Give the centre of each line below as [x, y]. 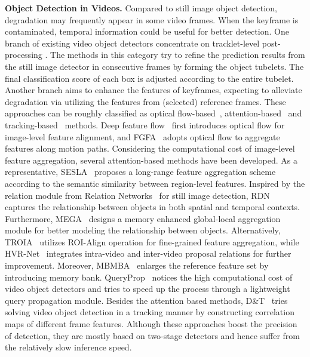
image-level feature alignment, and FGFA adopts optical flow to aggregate [142, 136]
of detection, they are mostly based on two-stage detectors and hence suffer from [152, 335]
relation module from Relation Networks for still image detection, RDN [137, 195]
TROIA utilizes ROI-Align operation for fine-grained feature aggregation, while [152, 241]
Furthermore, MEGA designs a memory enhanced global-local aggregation [143, 218]
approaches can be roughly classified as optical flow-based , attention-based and [154, 113]
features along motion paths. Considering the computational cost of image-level [150, 148]
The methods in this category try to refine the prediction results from [178, 55]
